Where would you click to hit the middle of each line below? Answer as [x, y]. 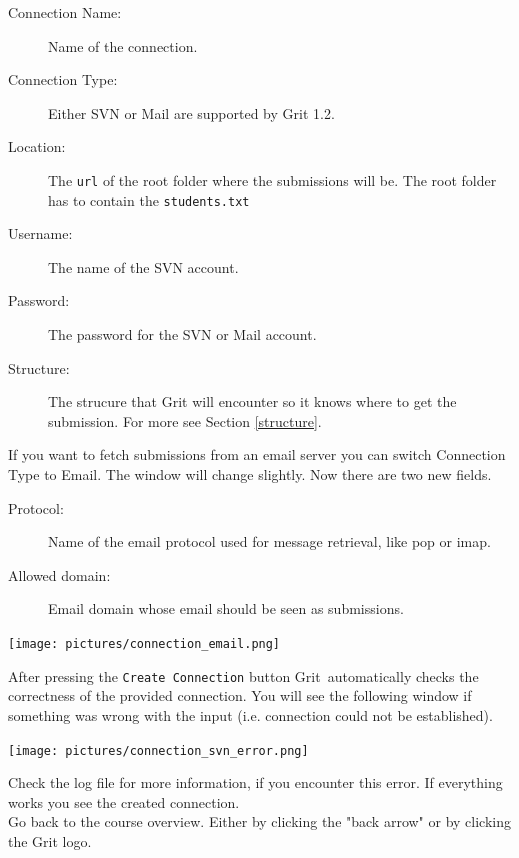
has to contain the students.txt [149, 199]
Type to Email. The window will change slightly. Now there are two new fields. [250, 474]
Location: [37, 146]
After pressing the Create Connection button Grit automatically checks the [243, 675]
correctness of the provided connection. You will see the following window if [240, 695]
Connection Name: [65, 12]
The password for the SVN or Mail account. [182, 334]
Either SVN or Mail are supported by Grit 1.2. [191, 112]
